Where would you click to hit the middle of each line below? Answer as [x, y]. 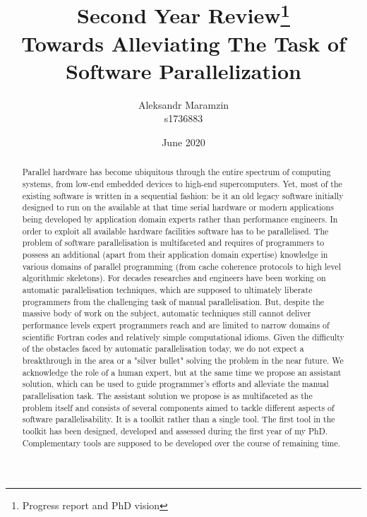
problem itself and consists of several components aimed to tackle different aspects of [178, 407]
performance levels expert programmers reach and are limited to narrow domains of [176, 325]
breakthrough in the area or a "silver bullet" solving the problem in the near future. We [183, 360]
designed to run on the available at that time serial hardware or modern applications [178, 207]
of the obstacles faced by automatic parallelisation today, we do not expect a [163, 349]
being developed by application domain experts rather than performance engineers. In [180, 219]
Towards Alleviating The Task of [183, 43]
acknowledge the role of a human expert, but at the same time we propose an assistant [182, 372]
